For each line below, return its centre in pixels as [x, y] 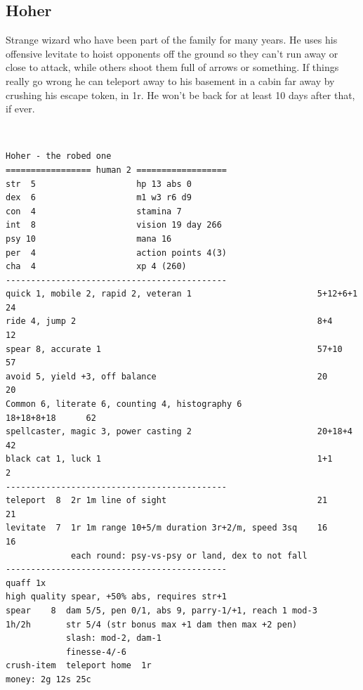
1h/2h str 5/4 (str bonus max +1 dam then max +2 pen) [152, 624]
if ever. [20, 109]
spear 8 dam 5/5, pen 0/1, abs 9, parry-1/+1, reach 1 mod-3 [161, 610]
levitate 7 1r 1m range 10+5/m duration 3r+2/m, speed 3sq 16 [167, 528]
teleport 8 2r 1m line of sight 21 [167, 501]
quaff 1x [26, 583]
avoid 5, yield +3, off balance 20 [167, 376]
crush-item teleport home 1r [79, 666]
